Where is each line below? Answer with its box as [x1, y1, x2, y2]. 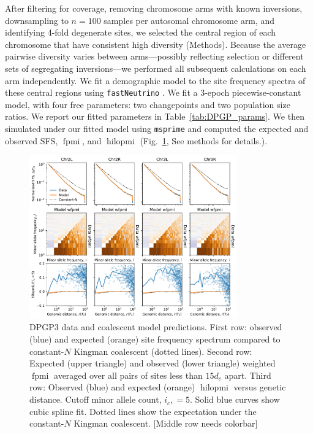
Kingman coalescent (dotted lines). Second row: [74, 344, 252, 357]
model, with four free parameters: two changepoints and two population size [5, 98, 290, 110]
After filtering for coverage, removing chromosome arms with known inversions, [5, 2, 303, 14]
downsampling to [5, 14, 69, 26]
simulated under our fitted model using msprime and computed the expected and [5, 122, 309, 134]
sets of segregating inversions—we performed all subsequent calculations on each [5, 61, 306, 74]
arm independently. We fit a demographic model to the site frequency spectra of [5, 74, 306, 87]
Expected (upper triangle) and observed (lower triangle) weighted [29, 357, 276, 370]
